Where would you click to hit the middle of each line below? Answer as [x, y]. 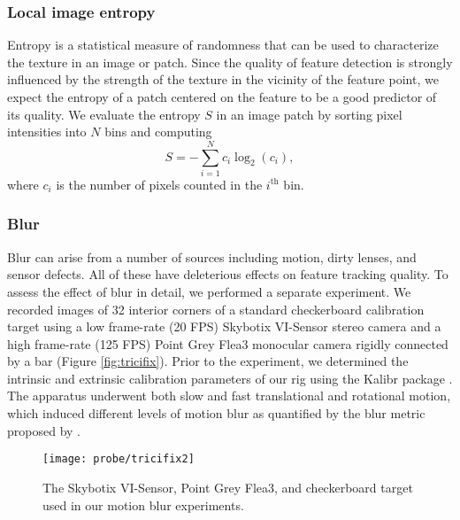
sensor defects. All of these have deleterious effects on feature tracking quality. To [228, 274]
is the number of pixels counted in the [159, 184]
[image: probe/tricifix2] [119, 459]
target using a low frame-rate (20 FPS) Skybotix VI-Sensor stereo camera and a [224, 326]
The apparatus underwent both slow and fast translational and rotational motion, [229, 396]
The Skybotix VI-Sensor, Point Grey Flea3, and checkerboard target [228, 487]
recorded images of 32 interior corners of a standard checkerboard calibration [216, 309]
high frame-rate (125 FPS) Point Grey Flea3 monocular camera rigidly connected [228, 343]
